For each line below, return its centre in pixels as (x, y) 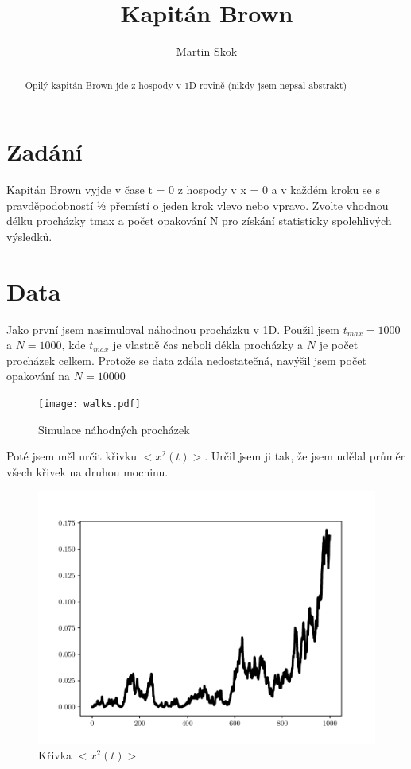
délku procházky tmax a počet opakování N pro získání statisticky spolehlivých (199, 221)
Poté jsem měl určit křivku (72, 456)
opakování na (39, 376)
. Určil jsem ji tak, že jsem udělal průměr (305, 456)
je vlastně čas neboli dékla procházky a (208, 345)
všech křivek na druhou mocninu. (87, 471)
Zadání (45, 151)
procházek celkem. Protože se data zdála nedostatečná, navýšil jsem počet (186, 360)
